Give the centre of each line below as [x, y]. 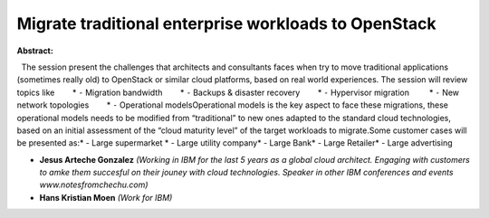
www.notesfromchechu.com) [94, 185]
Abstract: [35, 51]
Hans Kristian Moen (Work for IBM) [106, 197]
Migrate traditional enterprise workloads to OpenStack [226, 24]
